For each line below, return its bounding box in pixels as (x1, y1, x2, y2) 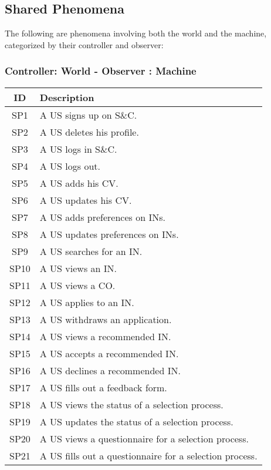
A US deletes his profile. (39, 125, 139, 139)
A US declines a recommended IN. (39, 363, 181, 377)
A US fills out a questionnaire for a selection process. (39, 448, 258, 462)
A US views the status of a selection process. (39, 397, 223, 411)
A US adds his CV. (39, 176, 118, 190)
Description (39, 90, 94, 104)
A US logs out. (39, 159, 100, 173)
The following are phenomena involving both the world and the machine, (5, 27, 267, 39)
